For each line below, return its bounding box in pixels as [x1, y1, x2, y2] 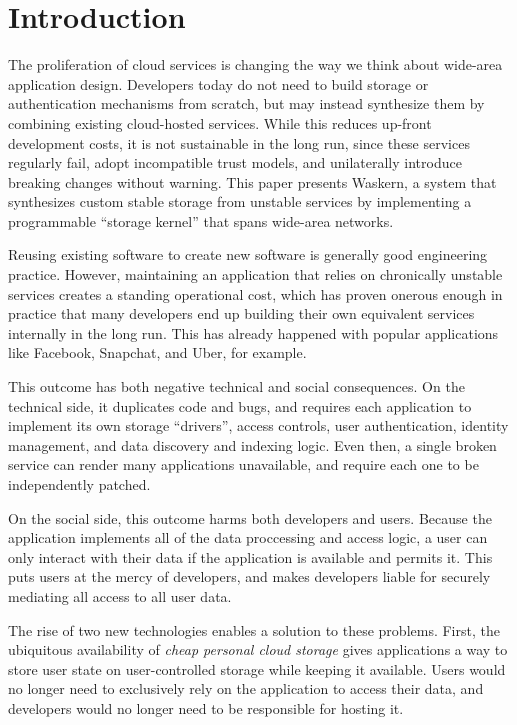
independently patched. [8, 474, 151, 494]
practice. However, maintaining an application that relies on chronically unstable [8, 264, 503, 285]
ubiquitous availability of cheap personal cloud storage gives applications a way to [8, 639, 508, 660]
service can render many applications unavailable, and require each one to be [8, 454, 479, 475]
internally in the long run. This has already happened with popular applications [8, 322, 499, 343]
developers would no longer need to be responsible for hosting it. [8, 697, 404, 718]
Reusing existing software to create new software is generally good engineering [8, 244, 488, 265]
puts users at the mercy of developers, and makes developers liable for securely [8, 566, 491, 587]
